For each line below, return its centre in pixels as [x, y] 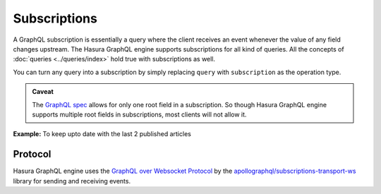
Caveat [43, 92]
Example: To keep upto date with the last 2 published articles [102, 134]
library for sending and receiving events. [72, 181]
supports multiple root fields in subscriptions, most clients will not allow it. [139, 114]
